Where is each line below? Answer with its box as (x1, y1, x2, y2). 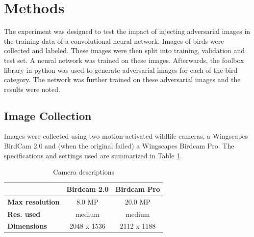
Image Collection (4, 108, 92, 123)
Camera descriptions (53, 167, 114, 177)
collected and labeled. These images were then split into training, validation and (4, 45, 245, 56)
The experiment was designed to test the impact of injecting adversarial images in (4, 26, 251, 36)
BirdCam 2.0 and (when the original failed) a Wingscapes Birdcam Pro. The (4, 141, 234, 151)
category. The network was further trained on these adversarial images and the (4, 74, 241, 85)
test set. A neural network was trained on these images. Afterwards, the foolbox (4, 55, 244, 65)
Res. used (7, 208, 41, 219)
